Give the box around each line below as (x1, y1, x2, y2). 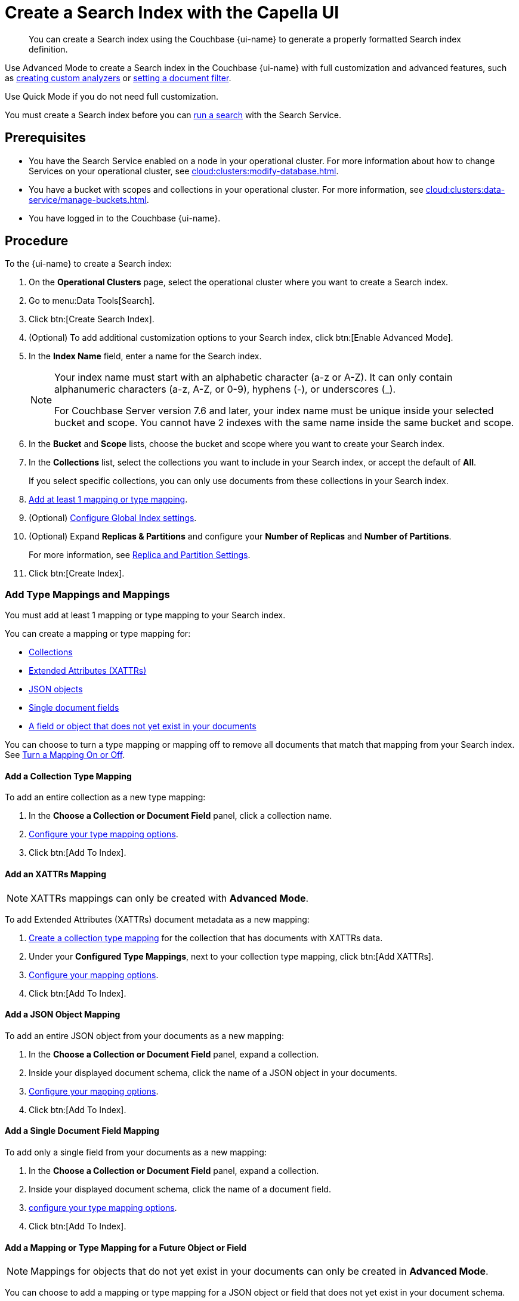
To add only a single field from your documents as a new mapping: (5, 1147, 267, 1158)
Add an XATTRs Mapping (5, 869, 107, 880)
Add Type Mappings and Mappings (5, 588, 170, 600)
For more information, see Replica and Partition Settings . (29, 550, 251, 560)
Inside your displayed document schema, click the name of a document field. (29, 1184, 331, 1195)
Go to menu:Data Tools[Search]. (29, 295, 155, 306)
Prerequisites (5, 130, 86, 146)
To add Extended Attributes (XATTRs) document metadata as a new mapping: (5, 914, 310, 924)
